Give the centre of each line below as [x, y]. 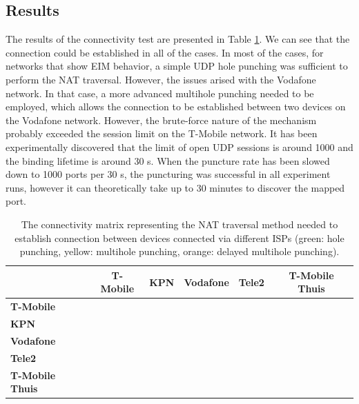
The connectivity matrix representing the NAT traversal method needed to [179, 224]
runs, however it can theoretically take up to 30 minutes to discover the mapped [175, 187]
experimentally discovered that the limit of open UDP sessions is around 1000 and [179, 147]
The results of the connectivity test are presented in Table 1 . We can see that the [178, 39]
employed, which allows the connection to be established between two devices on [176, 107]
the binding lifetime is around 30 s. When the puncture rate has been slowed [168, 160]
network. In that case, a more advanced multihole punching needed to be [160, 93]
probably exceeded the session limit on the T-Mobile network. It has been [162, 133]
